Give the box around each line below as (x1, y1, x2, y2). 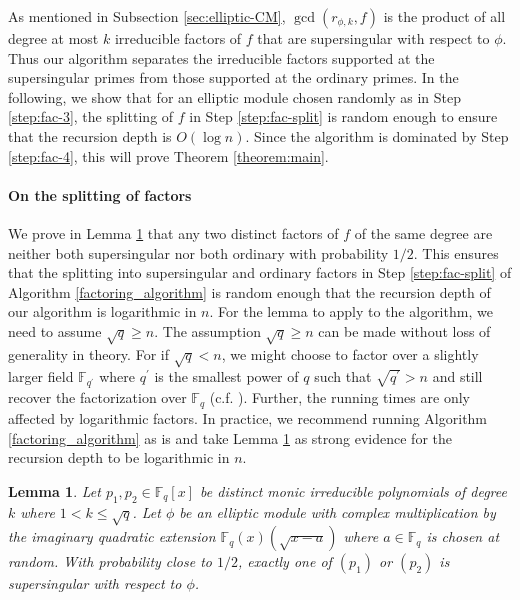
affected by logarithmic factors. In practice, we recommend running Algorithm (8, 407, 488, 428)
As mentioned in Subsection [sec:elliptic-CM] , (8, 6, 286, 26)
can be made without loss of (318, 320, 491, 341)
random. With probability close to (8, 551, 213, 572)
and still (432, 366, 483, 387)
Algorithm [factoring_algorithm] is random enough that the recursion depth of (8, 281, 491, 302)
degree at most (8, 28, 99, 48)
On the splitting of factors (8, 184, 192, 205)
